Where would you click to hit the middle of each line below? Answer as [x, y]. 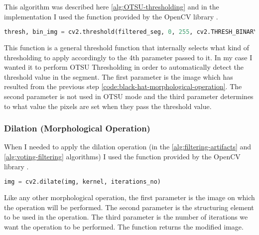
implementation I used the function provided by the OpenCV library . [111, 16]
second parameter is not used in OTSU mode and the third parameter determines [129, 96]
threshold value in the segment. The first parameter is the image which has [119, 76]
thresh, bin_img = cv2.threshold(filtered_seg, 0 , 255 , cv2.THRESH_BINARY [131, 32]
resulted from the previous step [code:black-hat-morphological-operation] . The [123, 86]
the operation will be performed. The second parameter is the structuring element [129, 207]
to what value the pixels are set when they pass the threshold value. [108, 106]
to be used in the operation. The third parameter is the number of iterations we [126, 217]
